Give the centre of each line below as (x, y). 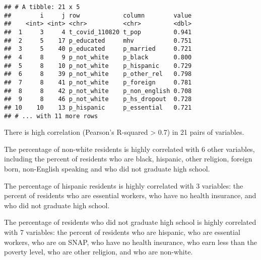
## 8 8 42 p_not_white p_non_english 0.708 (98, 91)
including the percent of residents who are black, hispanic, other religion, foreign (128, 159)
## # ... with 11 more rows (51, 116)
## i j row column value (98, 15)
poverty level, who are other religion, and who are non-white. (99, 252)
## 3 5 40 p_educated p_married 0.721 (98, 49)
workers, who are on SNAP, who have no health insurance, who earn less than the (130, 242)
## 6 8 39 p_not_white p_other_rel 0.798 (98, 74)
